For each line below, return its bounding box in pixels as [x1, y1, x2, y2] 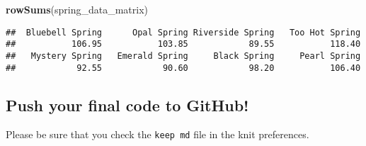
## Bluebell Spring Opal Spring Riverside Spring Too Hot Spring [6, 27, 361, 38]
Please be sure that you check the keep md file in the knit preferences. [6, 127, 309, 142]
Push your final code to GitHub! [6, 94, 249, 116]
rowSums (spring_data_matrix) [6, 2, 149, 16]
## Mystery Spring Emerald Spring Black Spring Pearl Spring [6, 50, 361, 61]
